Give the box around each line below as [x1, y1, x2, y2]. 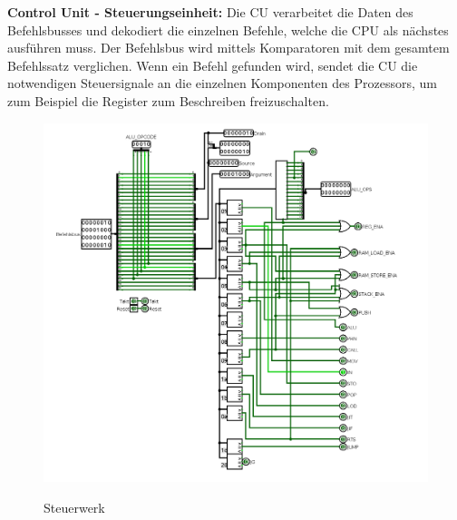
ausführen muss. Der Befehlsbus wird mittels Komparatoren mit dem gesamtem [7, 38, 450, 57]
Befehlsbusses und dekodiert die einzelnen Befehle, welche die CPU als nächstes [7, 20, 449, 39]
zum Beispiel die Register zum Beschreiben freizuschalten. [7, 91, 329, 110]
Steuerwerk [44, 497, 105, 516]
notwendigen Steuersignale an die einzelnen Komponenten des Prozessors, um [7, 74, 437, 93]
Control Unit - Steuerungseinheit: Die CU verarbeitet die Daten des [7, 3, 413, 21]
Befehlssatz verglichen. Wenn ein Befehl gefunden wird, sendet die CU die [7, 55, 418, 74]
